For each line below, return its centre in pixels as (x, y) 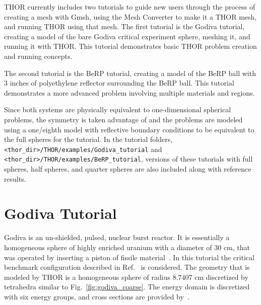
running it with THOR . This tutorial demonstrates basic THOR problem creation (130, 46)
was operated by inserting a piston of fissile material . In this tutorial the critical (129, 257)
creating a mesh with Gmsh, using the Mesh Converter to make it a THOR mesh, (130, 16)
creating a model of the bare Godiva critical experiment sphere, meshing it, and (127, 36)
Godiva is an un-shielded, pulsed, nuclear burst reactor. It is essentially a (117, 237)
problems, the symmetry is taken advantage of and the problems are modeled (123, 119)
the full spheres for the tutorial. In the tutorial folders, (88, 139)
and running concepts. (38, 56)
